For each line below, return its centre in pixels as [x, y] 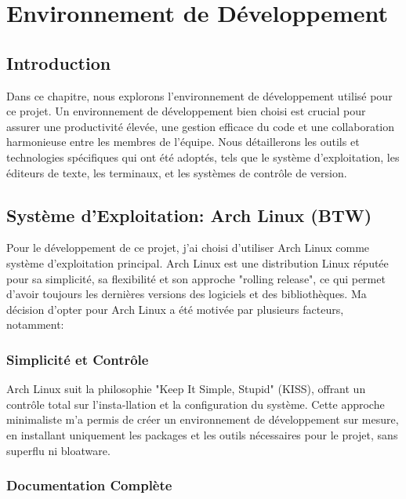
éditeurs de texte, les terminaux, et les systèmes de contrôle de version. [177, 172]
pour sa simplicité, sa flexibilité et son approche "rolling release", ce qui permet [196, 278]
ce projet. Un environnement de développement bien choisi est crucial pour [186, 111]
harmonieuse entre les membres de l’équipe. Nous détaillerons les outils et [183, 142]
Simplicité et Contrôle [78, 359]
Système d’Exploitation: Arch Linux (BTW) [189, 215]
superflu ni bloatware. [58, 450]
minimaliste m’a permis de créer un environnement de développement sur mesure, [203, 419]
